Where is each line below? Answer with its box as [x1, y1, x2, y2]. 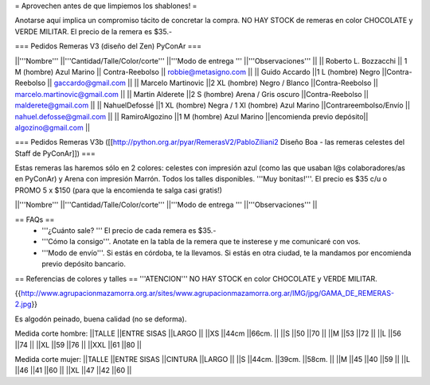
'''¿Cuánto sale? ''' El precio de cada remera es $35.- [41, 226, 217, 235]
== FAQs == [14, 215, 55, 224]
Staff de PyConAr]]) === [14, 148, 96, 158]
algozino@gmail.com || [14, 122, 91, 132]
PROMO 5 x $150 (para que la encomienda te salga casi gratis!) [14, 185, 223, 195]
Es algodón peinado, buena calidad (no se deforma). [14, 314, 187, 324]
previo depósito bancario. [41, 259, 127, 269]
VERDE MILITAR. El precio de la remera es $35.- [14, 26, 173, 36]
